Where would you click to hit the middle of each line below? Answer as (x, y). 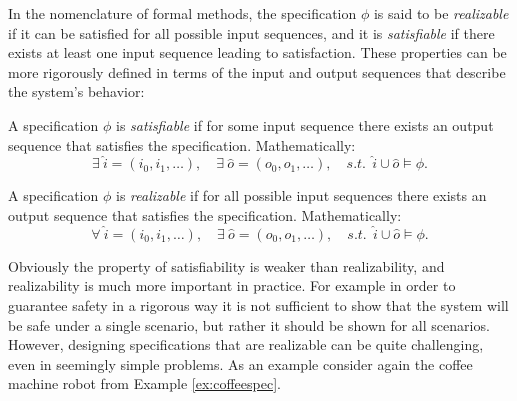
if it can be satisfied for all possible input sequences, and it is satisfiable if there (251, 32)
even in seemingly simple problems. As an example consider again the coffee (240, 363)
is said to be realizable (441, 13)
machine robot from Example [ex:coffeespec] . (144, 383)
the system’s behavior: (76, 91)
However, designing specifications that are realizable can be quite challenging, (246, 344)
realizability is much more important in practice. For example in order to (232, 285)
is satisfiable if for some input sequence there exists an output (304, 124)
